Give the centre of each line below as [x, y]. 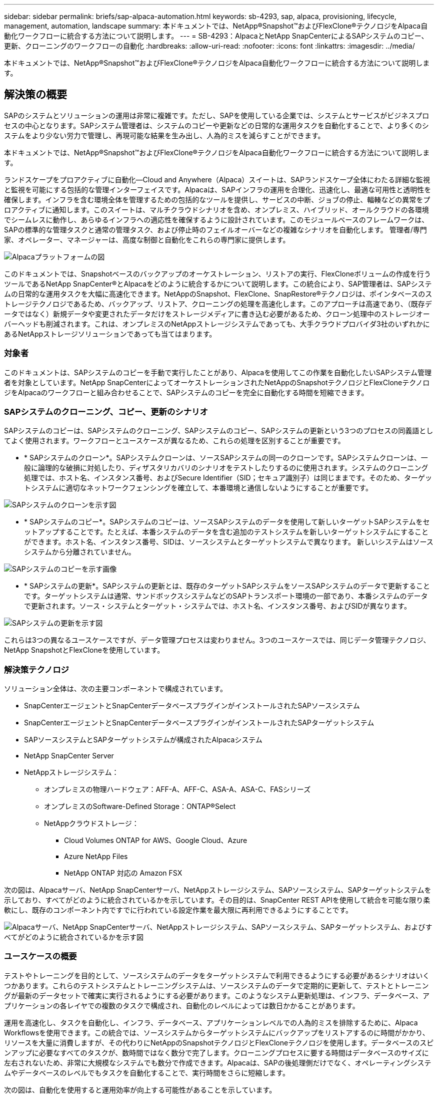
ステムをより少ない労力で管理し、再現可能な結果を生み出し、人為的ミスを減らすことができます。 [164, 135]
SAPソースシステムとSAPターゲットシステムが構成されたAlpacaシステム [143, 740]
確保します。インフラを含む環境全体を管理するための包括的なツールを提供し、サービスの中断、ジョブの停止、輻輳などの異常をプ [217, 199]
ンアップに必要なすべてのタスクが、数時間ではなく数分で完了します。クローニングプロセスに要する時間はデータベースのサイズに [216, 1052]
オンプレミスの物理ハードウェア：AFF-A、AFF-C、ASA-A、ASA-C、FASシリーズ [177, 789]
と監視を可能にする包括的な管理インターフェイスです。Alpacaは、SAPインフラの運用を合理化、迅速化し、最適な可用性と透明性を [218, 189]
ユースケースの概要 [40, 956]
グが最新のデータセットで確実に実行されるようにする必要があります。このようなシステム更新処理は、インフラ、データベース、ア [217, 995]
